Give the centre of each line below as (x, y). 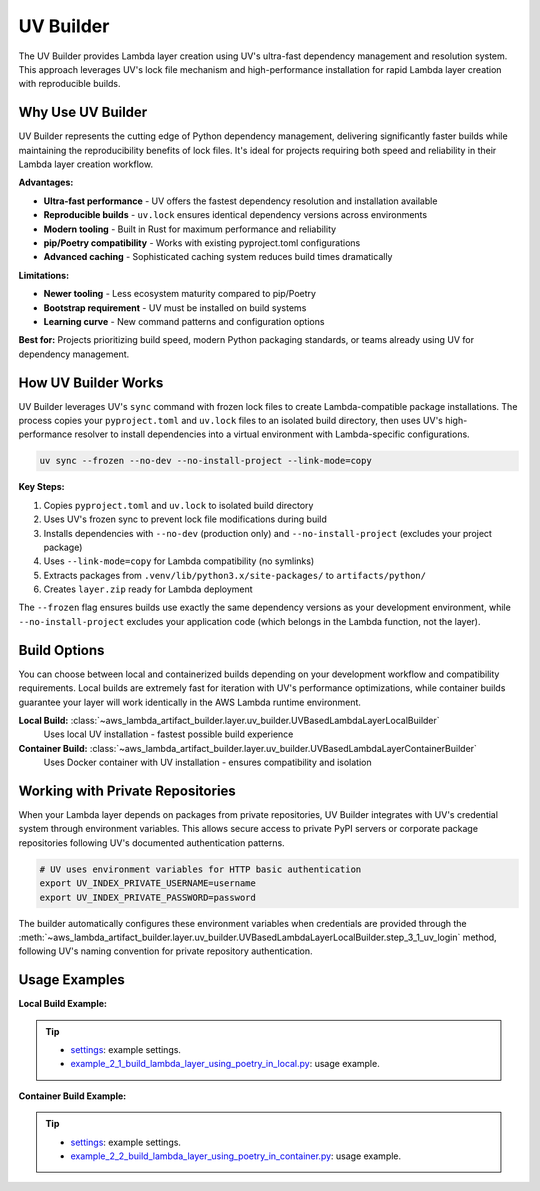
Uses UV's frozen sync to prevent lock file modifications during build (185, 519)
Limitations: (44, 275)
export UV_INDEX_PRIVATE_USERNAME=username (148, 883)
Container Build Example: (72, 1096)
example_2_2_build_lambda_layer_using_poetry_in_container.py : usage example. (236, 1156)
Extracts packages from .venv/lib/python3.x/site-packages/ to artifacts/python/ (235, 575)
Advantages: (46, 182)
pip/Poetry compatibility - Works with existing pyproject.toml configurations (202, 242)
